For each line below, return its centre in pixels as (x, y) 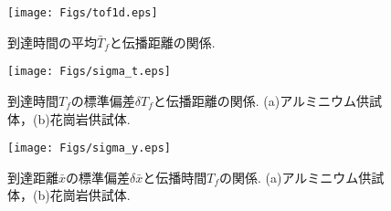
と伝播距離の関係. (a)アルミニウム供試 (268, 100)
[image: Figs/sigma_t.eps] (89, 72)
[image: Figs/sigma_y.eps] (89, 148)
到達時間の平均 (52, 42)
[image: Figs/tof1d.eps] (83, 13)
